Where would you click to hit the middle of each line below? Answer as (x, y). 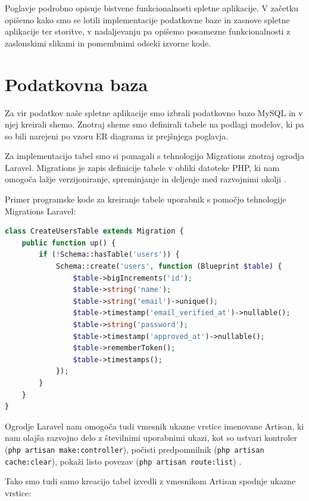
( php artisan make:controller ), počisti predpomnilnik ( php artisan (135, 449)
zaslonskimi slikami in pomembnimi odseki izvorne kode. (108, 43)
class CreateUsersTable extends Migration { (94, 231)
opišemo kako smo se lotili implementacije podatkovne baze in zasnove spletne (147, 19)
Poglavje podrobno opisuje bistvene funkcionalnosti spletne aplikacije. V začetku (152, 8)
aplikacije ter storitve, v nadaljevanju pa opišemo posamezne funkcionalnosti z (148, 31)
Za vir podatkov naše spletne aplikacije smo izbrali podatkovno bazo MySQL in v (154, 112)
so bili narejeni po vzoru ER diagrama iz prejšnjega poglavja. (117, 136)
